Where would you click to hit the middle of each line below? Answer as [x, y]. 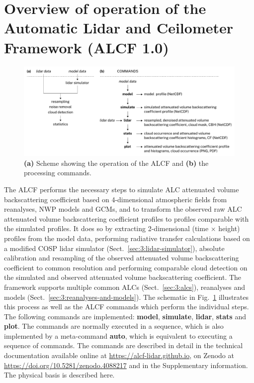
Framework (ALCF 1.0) [86, 47]
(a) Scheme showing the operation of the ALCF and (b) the [116, 163]
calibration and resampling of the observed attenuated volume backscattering [122, 258]
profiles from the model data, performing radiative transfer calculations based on [127, 238]
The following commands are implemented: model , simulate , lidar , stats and [125, 316]
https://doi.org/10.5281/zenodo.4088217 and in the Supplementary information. [126, 365]
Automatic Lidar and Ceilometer [119, 28]
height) [229, 228]
